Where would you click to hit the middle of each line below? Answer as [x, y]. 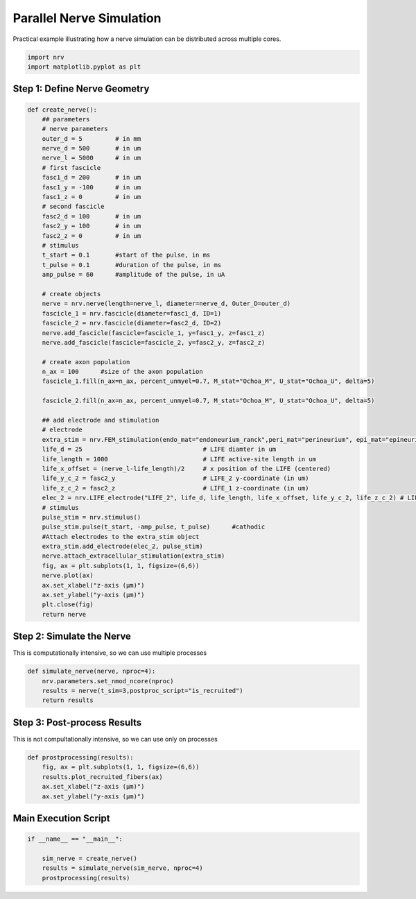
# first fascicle [71, 168]
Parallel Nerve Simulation [87, 18]
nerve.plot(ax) [68, 575]
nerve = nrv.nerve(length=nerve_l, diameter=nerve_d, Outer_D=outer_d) [166, 304]
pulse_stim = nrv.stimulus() [92, 517]
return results [68, 700]
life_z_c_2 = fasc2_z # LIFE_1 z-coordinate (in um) [175, 488]
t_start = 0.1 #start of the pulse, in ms [126, 255]
